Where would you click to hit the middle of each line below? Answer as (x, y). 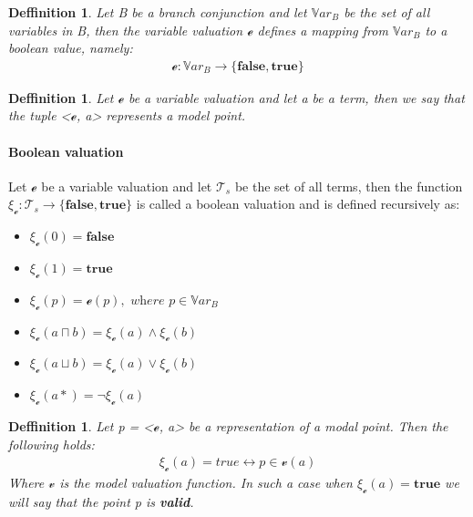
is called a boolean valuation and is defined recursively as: (298, 204)
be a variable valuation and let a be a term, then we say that (296, 97)
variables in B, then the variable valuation (126, 30)
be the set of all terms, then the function (349, 186)
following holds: (51, 444)
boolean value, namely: (71, 48)
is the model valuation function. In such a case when (206, 482)
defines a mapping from (323, 30)
